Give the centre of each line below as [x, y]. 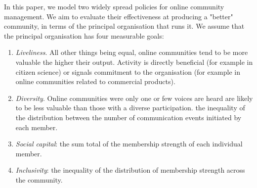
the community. [39, 179]
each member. [37, 127]
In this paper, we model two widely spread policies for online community [114, 6]
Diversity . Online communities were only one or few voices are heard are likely [134, 98]
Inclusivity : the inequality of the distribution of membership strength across [130, 170]
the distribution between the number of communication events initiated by [128, 117]
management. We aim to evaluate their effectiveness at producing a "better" [119, 16]
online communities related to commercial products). [95, 81]
